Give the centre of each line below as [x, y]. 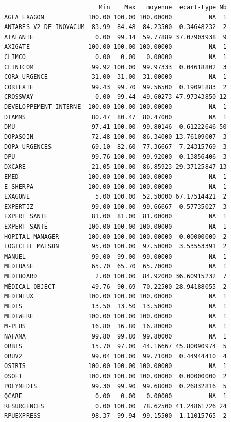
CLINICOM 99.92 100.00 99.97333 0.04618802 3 [116, 67]
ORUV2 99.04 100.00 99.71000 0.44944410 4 [116, 356]
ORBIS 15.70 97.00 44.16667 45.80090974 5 [116, 346]
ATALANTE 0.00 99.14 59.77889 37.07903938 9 [116, 37]
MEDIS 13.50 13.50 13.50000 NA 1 [116, 306]
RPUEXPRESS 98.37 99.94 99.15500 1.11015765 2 [116, 416]
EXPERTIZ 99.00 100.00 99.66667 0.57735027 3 [116, 206]
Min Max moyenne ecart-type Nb [163, 7]
